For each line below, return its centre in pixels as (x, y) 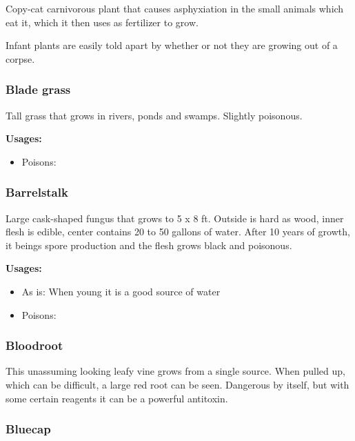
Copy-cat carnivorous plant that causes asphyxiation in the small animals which (175, 8)
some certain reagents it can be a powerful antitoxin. (117, 398)
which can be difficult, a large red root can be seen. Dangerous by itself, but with (177, 384)
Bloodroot (34, 345)
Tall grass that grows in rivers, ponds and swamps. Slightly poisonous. (154, 115)
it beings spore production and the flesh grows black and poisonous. (149, 245)
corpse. (20, 58)
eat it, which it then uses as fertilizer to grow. (102, 22)
